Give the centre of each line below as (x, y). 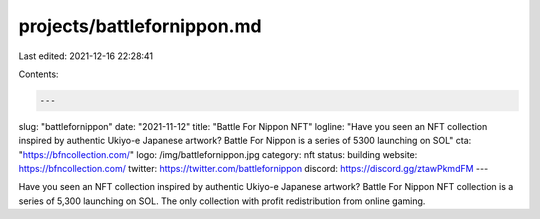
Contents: (38, 74)
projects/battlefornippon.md (140, 26)
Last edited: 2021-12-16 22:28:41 (86, 56)
